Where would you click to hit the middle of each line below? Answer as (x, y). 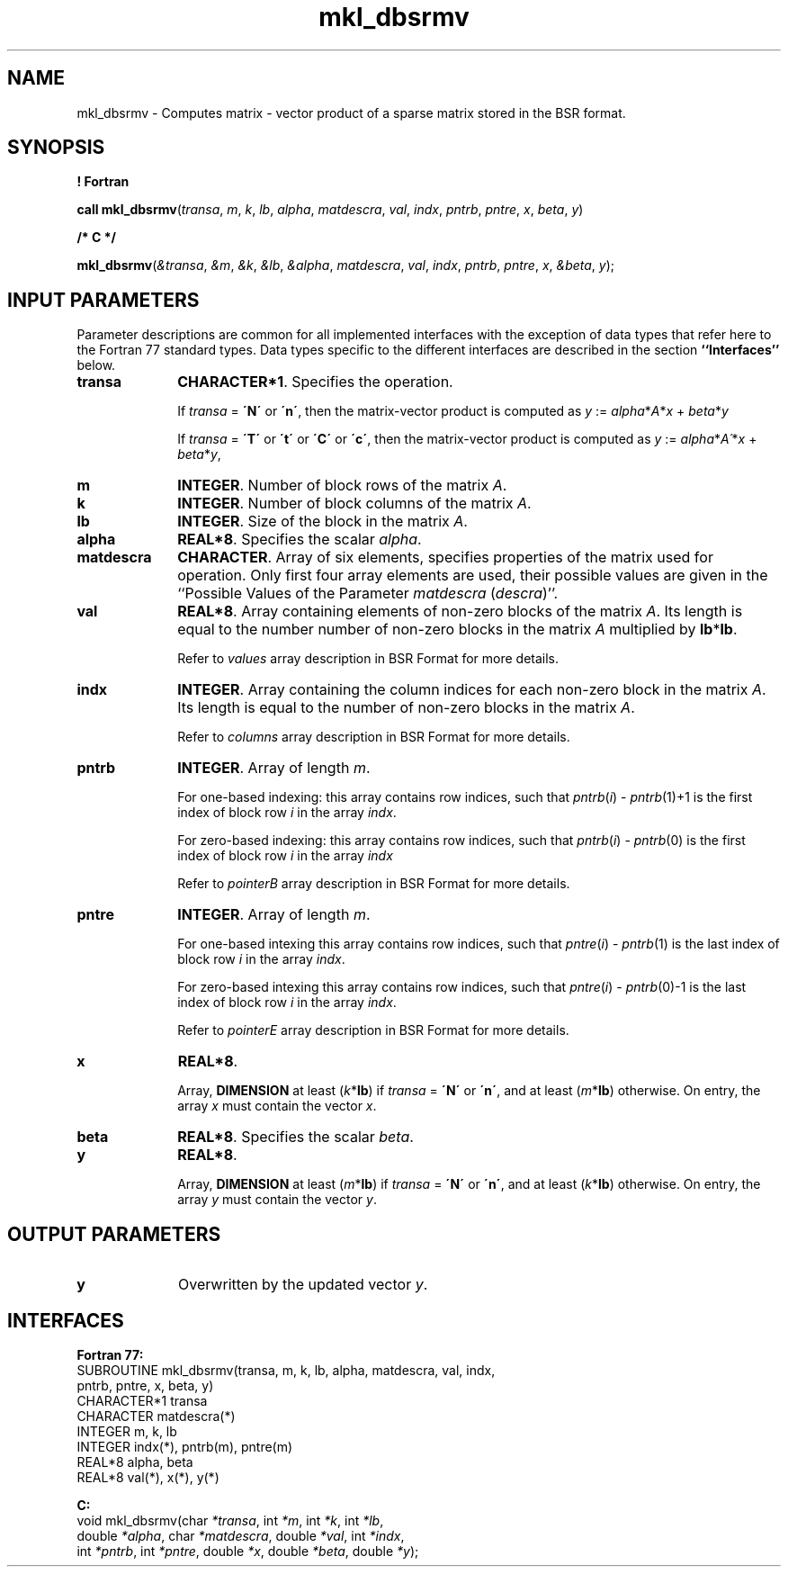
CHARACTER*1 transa (142, 1400)
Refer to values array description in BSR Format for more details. (368, 659)
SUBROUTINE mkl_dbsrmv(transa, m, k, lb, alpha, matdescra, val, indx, (286, 1370)
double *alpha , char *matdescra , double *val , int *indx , (241, 1535)
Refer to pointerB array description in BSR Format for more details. (374, 884)
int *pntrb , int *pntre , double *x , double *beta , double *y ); (248, 1551)
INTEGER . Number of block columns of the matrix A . (354, 504)
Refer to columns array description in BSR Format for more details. (374, 737)
